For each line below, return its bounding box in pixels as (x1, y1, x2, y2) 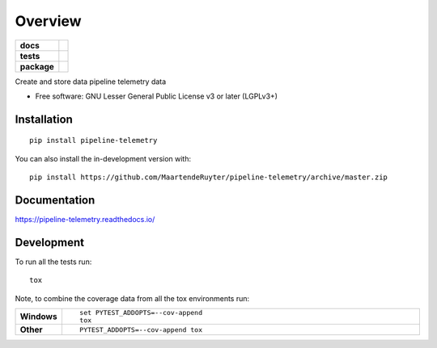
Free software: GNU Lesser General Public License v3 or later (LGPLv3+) (35, 91, 278, 101)
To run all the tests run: (15, 257, 92, 266)
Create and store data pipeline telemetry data (15, 77, 167, 86)
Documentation (15, 193, 95, 207)
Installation (15, 112, 73, 126)
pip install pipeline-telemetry (29, 136, 158, 145)
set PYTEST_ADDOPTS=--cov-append (79, 308, 202, 317)
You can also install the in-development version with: (15, 153, 192, 163)
